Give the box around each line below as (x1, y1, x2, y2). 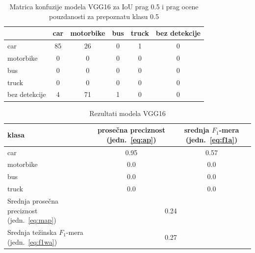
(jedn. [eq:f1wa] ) (7, 236, 57, 247)
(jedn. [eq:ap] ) (106, 134, 156, 144)
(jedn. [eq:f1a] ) (185, 134, 238, 144)
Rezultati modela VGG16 (89, 108, 166, 118)
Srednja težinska (7, 227, 57, 237)
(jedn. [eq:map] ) (7, 215, 56, 225)
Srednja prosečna (7, 195, 59, 206)
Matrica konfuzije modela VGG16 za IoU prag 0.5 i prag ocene (9, 1, 199, 11)
